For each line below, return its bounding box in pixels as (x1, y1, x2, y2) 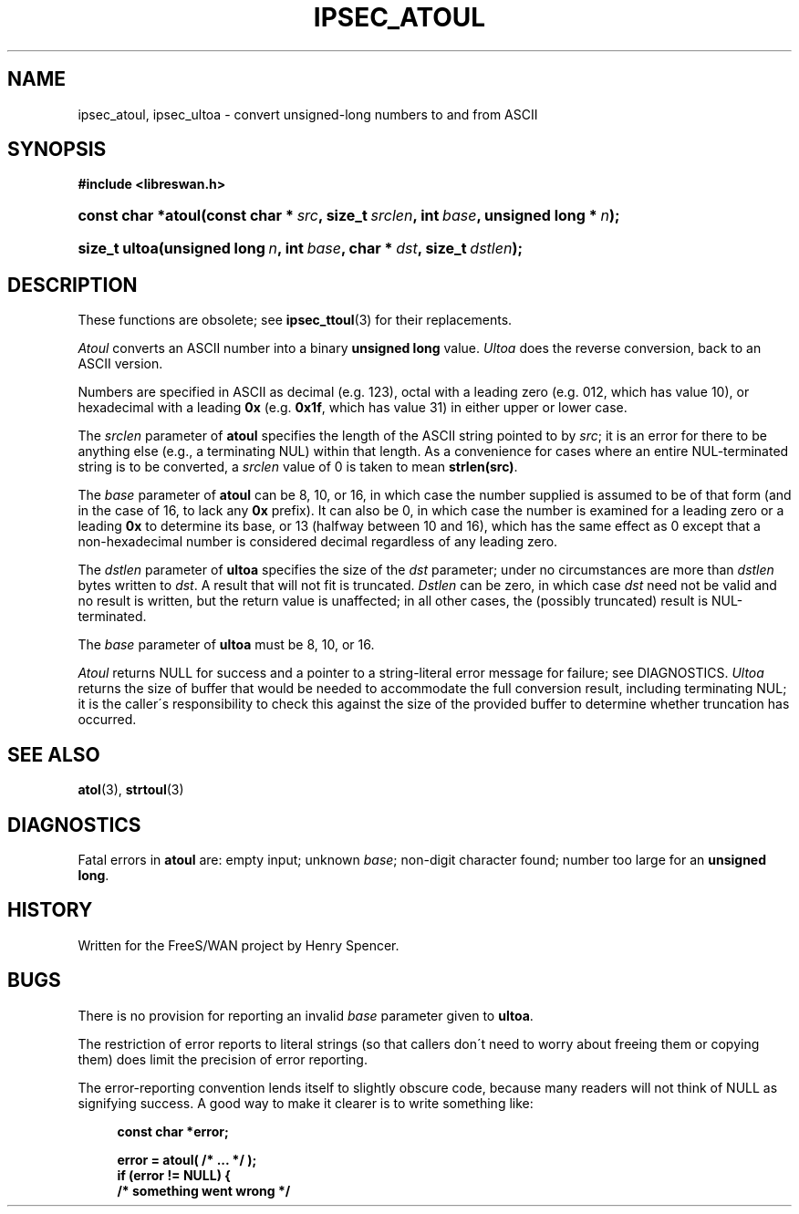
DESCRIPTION (7, 273, 138, 296)
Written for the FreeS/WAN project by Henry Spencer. (78, 937, 399, 953)
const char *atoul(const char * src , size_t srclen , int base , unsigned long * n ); (78, 206, 620, 225)
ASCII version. (78, 356, 163, 372)
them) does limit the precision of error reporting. (78, 1051, 368, 1067)
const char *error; (117, 1123, 229, 1139)
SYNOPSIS (7, 138, 107, 161)
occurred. (78, 711, 137, 728)
